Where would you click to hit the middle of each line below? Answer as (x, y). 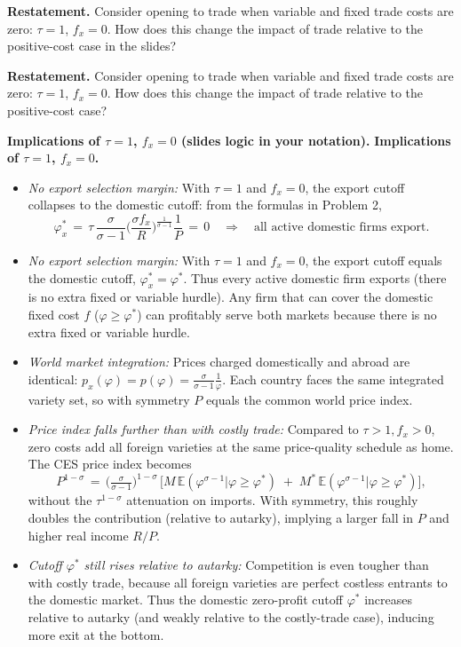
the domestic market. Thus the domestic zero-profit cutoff (185, 600)
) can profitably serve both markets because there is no (287, 314)
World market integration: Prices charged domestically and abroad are (219, 362)
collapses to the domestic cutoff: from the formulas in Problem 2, (205, 205)
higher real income (78, 535)
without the (60, 500)
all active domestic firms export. (342, 228)
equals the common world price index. (310, 399)
